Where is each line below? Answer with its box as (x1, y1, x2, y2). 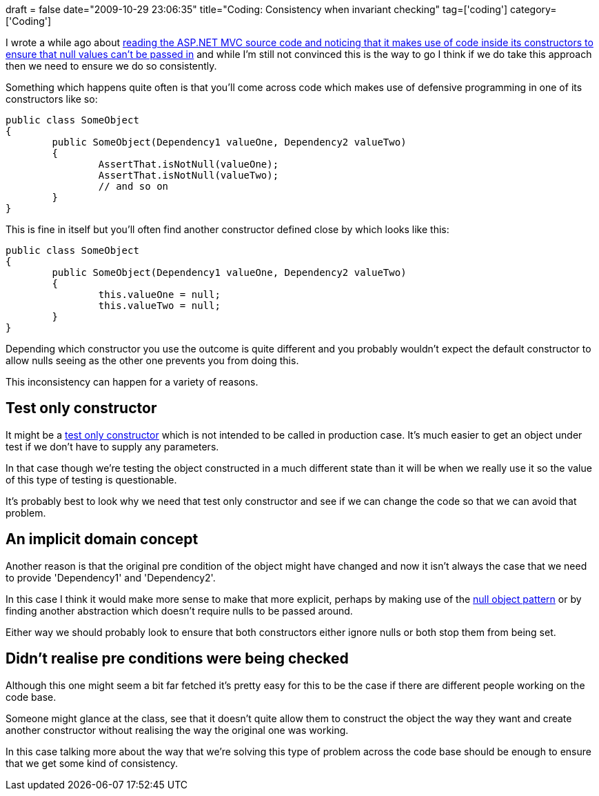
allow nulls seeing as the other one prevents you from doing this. (6, 355, 299, 366)
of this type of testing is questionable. (6, 473, 177, 486)
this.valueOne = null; (98, 289, 221, 300)
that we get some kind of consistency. (6, 757, 179, 769)
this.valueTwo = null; (98, 300, 221, 311)
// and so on (98, 181, 169, 192)
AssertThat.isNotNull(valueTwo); (98, 170, 279, 181)
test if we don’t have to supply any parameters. (6, 440, 219, 452)
